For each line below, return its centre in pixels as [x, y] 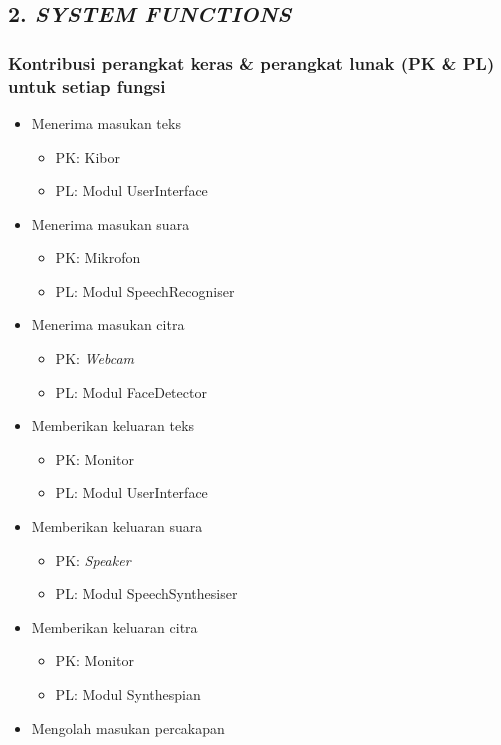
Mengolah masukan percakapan [128, 727]
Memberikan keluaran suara [117, 526]
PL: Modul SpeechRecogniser [145, 290]
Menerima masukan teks [106, 122]
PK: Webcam [94, 358]
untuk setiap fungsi [87, 85]
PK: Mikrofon [98, 257]
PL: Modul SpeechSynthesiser [146, 593]
